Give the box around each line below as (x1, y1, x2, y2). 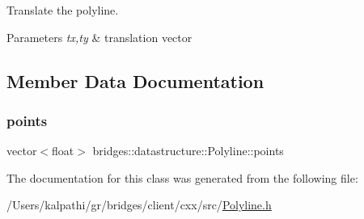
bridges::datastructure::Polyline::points (92, 142, 284, 159)
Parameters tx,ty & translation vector (6, 28, 193, 45)
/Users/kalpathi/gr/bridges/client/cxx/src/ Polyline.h (6, 196, 272, 213)
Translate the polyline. (6, 2, 119, 18)
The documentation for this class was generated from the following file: (6, 169, 358, 186)
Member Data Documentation (6, 68, 265, 93)
